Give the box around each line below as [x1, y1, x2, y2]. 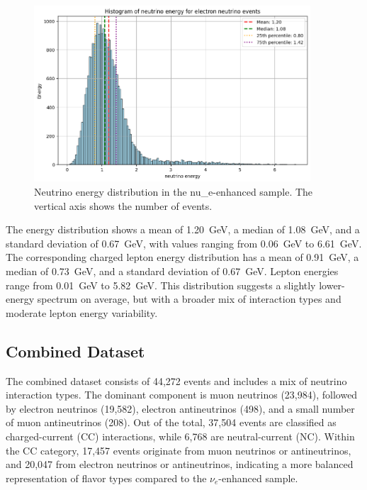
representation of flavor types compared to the [6, 470, 207, 485]
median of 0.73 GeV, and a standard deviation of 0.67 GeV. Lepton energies [6, 263, 339, 278]
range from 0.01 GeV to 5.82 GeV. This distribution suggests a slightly [6, 277, 316, 292]
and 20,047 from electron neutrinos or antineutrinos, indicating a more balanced [6, 457, 354, 472]
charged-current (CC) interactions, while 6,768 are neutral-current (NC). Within [6, 428, 355, 443]
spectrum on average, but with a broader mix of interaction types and [37, 291, 341, 306]
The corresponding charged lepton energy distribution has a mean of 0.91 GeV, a [6, 250, 359, 265]
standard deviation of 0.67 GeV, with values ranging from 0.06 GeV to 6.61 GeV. [6, 235, 362, 250]
